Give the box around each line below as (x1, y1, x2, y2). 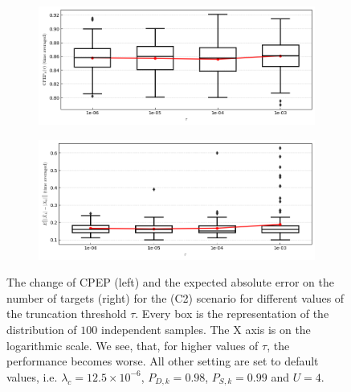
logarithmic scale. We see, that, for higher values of (6, 336, 259, 353)
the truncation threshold (6, 305, 127, 322)
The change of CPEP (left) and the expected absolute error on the (6, 274, 334, 291)
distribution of (6, 321, 77, 338)
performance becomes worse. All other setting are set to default (6, 353, 319, 369)
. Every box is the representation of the (135, 305, 329, 322)
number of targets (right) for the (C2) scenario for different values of (6, 289, 345, 306)
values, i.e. (6, 368, 58, 385)
